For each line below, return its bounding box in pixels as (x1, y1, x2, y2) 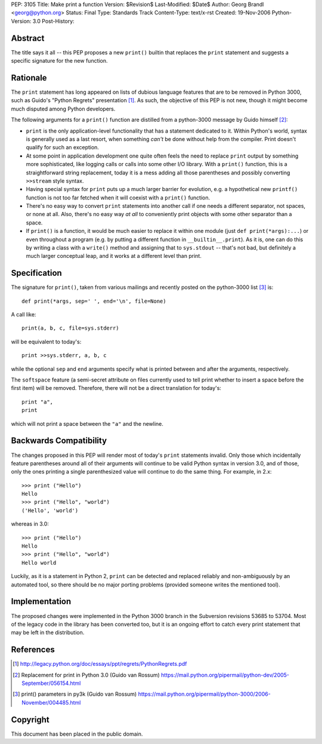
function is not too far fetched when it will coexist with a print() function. (26, 194, 210, 201)
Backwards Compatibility (11, 436, 107, 446)
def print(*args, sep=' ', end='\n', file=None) (21, 297, 166, 305)
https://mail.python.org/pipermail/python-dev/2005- (161, 671, 289, 678)
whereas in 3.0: (11, 520, 49, 528)
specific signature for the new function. (11, 57, 108, 64)
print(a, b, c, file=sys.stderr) (21, 325, 119, 331)
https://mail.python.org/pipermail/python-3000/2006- (138, 690, 271, 698)
